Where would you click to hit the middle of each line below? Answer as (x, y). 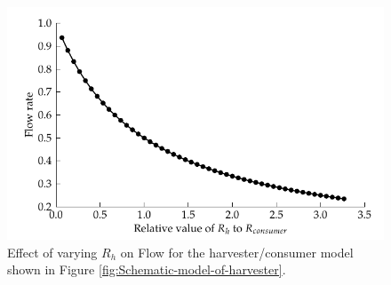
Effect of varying (52, 252)
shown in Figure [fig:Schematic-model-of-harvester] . (147, 269)
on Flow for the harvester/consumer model (237, 252)
